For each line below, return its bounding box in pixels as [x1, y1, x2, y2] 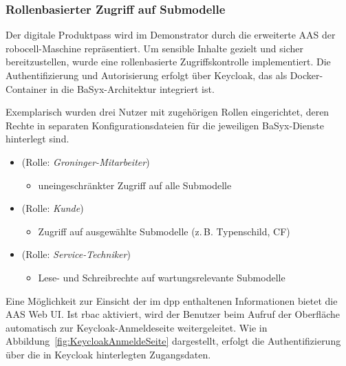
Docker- [290, 68, 323, 82]
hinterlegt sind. [6, 131, 69, 146]
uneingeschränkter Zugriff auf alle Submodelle [38, 177, 232, 192]
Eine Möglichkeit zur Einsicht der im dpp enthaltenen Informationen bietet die [6, 293, 338, 308]
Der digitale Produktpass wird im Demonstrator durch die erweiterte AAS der [6, 28, 336, 42]
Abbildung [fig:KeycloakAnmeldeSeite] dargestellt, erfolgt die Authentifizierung [6, 334, 341, 348]
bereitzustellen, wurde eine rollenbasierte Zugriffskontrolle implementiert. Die [6, 54, 331, 69]
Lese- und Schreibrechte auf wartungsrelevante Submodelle [38, 270, 285, 284]
